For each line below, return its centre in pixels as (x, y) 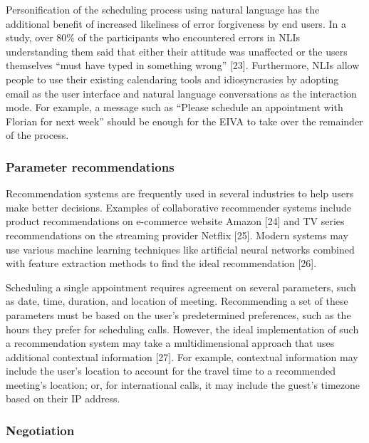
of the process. (37, 135)
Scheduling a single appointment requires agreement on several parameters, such (181, 287)
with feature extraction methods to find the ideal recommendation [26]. (161, 263)
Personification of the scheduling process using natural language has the (163, 9)
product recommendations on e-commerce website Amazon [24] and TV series (175, 221)
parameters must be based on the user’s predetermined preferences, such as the (178, 314)
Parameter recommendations (90, 166)
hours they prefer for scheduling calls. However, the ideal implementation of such (182, 329)
